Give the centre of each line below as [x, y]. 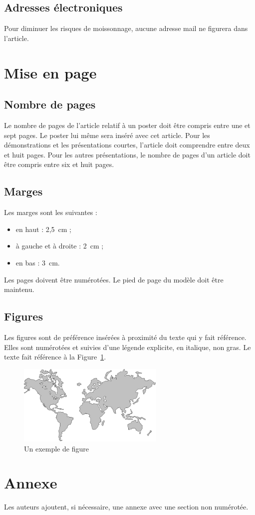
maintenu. [19, 289]
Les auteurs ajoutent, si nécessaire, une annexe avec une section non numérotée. [126, 507]
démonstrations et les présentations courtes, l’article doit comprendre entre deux [127, 145]
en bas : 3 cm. [38, 262]
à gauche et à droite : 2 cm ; [60, 246]
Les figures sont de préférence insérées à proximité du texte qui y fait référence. [125, 337]
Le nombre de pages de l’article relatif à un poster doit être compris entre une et [127, 125]
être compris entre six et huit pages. [59, 164]
